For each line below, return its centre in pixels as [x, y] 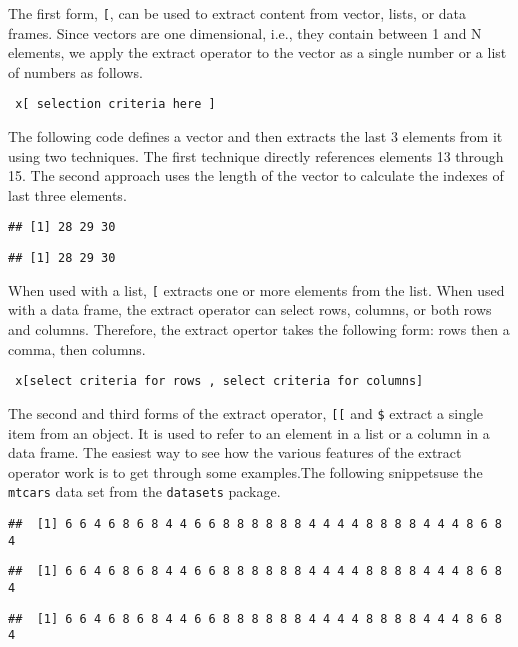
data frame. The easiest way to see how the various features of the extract [235, 452]
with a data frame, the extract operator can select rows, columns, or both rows [250, 309]
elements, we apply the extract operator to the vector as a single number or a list [257, 52]
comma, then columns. [77, 348]
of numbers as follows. [75, 71]
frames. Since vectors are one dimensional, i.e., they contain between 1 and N [245, 32]
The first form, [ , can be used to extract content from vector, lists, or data [237, 13]
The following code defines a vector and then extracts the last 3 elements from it [255, 136]
